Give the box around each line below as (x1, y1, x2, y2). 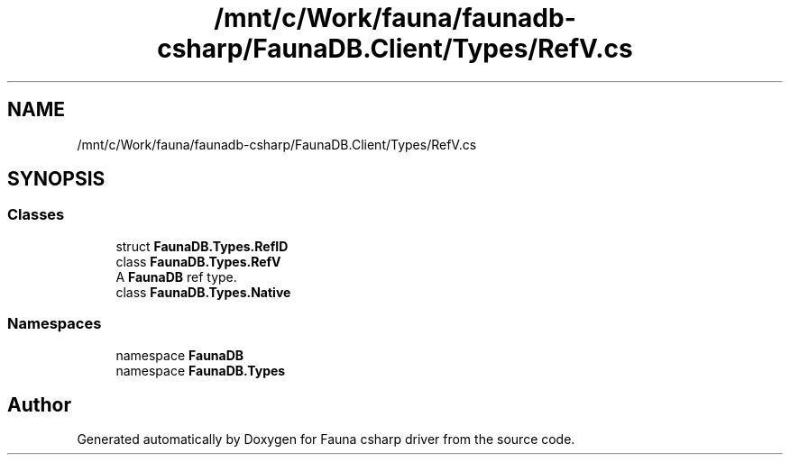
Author (7, 393, 71, 416)
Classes (7, 205, 65, 224)
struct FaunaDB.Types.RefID (115, 238, 289, 254)
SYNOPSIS (7, 168, 106, 191)
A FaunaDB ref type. (115, 268, 237, 285)
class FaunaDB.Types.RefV (115, 253, 281, 269)
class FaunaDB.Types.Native (115, 284, 291, 300)
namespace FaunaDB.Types (115, 362, 286, 378)
